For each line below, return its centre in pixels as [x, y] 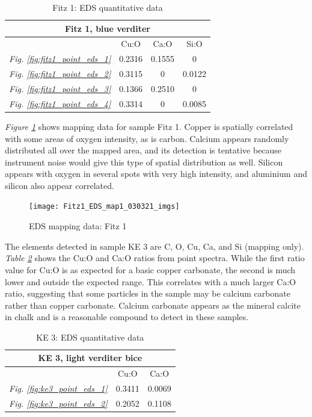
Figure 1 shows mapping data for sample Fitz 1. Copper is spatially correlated [149, 126]
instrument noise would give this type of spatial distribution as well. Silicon [144, 162]
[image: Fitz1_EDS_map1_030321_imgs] [104, 207]
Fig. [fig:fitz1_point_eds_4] [60, 103]
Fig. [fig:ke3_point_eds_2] [58, 403]
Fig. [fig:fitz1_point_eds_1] [60, 59]
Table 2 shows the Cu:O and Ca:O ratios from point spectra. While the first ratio [155, 258]
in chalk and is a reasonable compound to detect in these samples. [127, 317]
